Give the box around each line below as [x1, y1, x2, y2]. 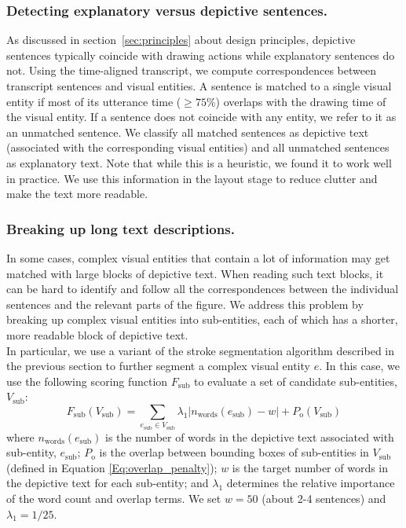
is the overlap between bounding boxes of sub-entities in [99, 444, 369, 460]
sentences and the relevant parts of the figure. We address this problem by [6, 295, 364, 312]
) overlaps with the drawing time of [215, 93, 386, 109]
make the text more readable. [6, 185, 148, 202]
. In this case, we [319, 357, 400, 374]
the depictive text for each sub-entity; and [6, 475, 209, 491]
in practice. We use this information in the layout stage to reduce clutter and [6, 170, 378, 186]
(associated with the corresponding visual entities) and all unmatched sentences [6, 139, 390, 156]
